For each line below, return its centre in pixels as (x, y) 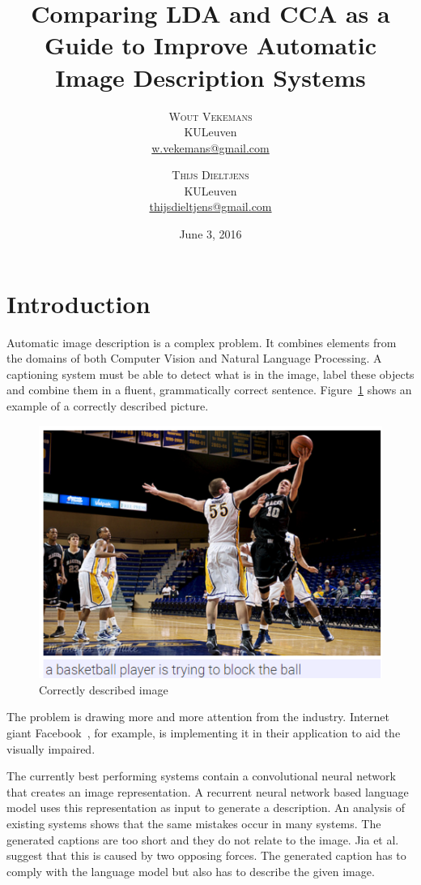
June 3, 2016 (210, 234)
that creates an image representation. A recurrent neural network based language (208, 791)
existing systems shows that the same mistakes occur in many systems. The (194, 824)
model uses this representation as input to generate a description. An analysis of (206, 808)
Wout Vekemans (210, 116)
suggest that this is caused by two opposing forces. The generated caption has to (206, 855)
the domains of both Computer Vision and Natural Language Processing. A (194, 358)
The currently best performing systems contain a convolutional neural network (201, 776)
